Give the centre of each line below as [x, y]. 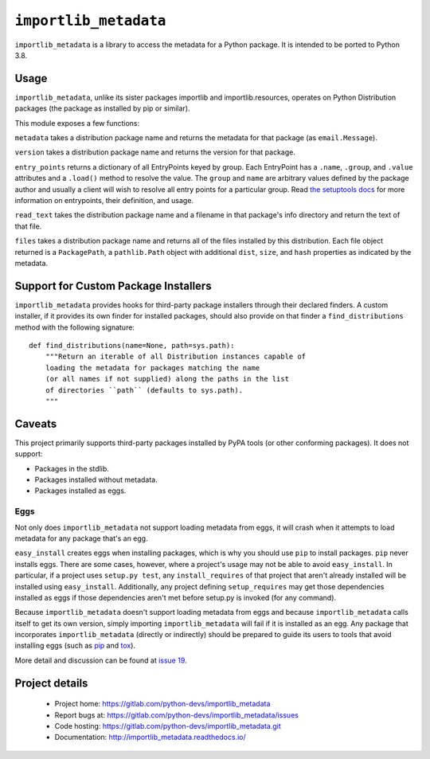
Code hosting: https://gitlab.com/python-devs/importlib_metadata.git [168, 726]
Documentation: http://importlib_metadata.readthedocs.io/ [150, 737]
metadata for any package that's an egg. [81, 538]
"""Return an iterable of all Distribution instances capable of [176, 357]
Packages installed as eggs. [80, 491]
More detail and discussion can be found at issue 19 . [101, 660]
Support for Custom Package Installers [113, 286]
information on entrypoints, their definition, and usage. [104, 200]
